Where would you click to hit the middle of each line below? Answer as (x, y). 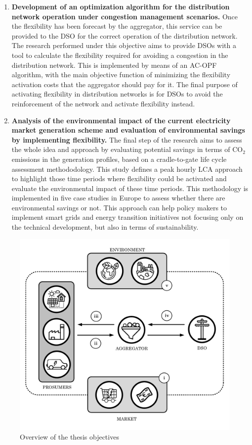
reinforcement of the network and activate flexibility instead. (103, 103)
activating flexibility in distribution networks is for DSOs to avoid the (117, 94)
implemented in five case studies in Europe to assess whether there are (118, 198)
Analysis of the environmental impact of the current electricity (121, 120)
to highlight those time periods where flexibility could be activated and (119, 178)
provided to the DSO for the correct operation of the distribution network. (125, 35)
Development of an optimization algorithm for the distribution (121, 6)
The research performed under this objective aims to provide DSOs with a (124, 45)
